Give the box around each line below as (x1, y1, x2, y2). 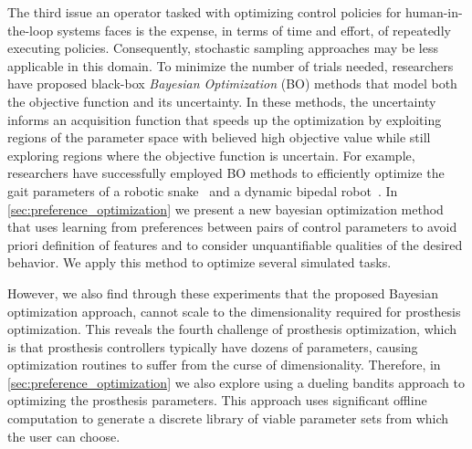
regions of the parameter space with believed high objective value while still (7, 128, 431, 147)
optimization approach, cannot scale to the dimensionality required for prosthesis (7, 301, 461, 320)
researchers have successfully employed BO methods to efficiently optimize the (7, 163, 445, 183)
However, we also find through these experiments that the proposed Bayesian (7, 283, 439, 302)
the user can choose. (7, 426, 121, 445)
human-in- (405, 3, 463, 21)
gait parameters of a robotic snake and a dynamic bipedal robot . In (7, 181, 398, 200)
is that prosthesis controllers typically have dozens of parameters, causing (7, 337, 418, 356)
